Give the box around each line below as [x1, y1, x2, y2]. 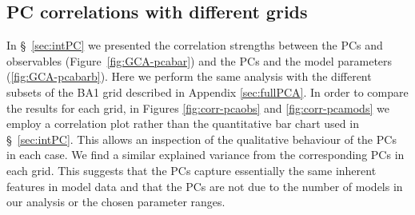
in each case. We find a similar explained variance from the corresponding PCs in [6, 146, 405, 163]
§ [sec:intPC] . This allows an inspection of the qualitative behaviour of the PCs [6, 130, 397, 147]
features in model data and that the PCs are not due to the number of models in [6, 177, 403, 194]
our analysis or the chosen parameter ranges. [6, 193, 225, 210]
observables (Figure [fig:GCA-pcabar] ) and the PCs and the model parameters [6, 52, 393, 69]
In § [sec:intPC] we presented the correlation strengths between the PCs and [6, 37, 383, 54]
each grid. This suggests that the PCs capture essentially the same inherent [6, 161, 377, 178]
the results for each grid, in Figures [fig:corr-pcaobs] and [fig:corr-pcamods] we [6, 99, 389, 116]
